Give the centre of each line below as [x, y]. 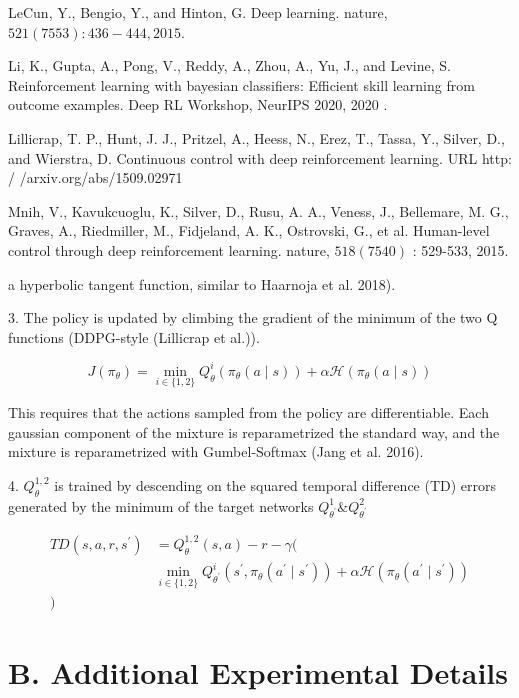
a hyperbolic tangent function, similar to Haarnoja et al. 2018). [202, 283]
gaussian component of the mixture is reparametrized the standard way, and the [254, 431]
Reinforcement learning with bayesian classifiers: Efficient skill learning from [241, 84]
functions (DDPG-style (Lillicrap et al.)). [134, 336]
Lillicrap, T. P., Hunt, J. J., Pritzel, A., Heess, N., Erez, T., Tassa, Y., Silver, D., [256, 137]
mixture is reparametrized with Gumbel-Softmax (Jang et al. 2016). [216, 451]
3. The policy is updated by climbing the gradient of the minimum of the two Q [253, 317]
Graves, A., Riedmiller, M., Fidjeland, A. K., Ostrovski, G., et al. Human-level [249, 230]
